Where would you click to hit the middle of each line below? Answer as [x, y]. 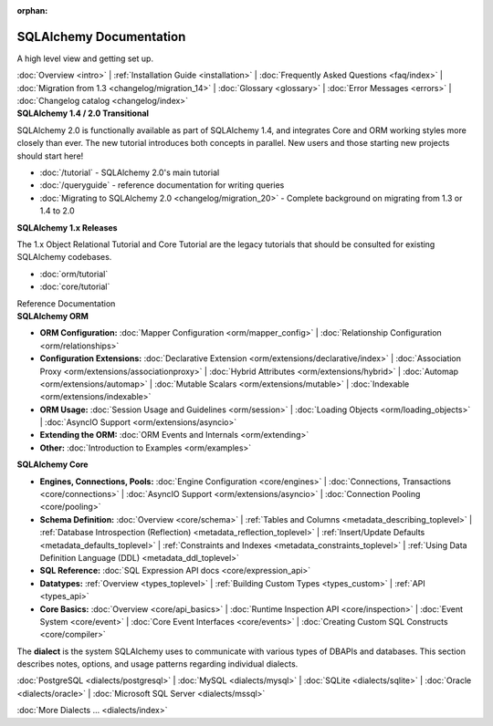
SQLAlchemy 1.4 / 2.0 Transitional [83, 113]
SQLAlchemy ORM [52, 316]
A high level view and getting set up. [85, 58]
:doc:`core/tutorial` [75, 286]
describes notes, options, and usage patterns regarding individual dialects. [157, 664]
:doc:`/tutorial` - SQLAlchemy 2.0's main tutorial [130, 172]
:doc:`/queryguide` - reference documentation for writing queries [162, 185]
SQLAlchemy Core [52, 464]
